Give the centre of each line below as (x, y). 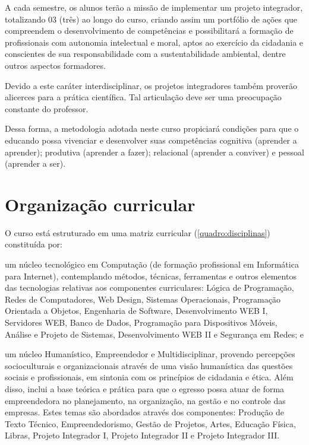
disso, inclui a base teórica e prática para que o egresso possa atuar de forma (145, 388)
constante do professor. (47, 108)
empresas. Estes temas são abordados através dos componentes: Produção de (144, 412)
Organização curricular (100, 204)
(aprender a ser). (35, 163)
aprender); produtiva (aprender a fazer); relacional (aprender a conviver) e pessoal (154, 152)
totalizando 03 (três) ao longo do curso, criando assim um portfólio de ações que (151, 19)
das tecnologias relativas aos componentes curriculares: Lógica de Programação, (149, 287)
